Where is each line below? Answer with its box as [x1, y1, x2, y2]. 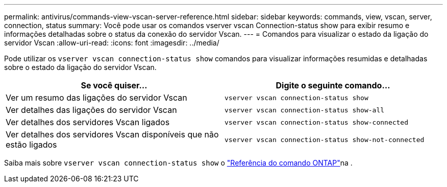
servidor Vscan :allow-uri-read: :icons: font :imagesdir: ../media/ [4, 38, 219, 47]
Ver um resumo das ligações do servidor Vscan [6, 92, 187, 103]
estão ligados [6, 139, 57, 150]
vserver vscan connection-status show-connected [225, 118, 409, 126]
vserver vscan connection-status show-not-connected [225, 135, 425, 144]
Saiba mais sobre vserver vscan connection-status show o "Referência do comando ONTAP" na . [4, 158, 353, 167]
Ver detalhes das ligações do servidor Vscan [6, 105, 177, 115]
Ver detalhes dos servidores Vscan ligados [6, 117, 170, 127]
